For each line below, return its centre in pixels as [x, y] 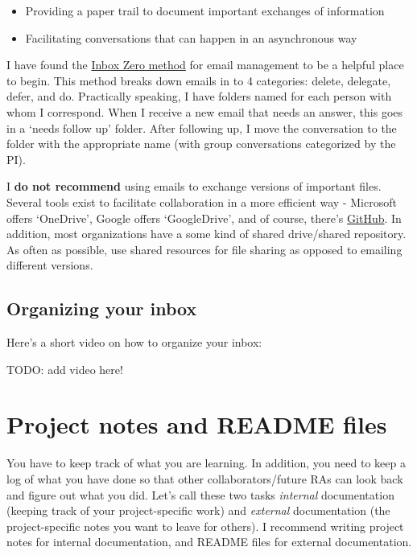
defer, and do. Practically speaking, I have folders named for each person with [199, 96]
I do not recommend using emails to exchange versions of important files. [194, 186]
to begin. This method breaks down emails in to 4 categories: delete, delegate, [199, 80]
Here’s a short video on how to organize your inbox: [134, 342]
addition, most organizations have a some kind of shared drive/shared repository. [206, 234]
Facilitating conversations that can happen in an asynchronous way [191, 37]
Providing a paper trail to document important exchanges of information [205, 10]
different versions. [50, 265]
